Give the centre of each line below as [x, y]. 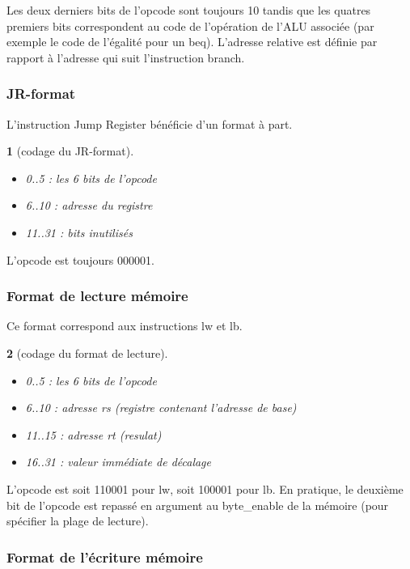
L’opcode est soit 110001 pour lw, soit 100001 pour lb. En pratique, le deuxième [205, 488]
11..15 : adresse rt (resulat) [93, 434]
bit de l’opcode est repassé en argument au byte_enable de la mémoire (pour [198, 505]
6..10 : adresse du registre [89, 205]
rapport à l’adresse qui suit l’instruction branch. [126, 57]
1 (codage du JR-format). [70, 151]
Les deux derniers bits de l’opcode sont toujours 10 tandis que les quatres [189, 10]
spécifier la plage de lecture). [78, 521]
